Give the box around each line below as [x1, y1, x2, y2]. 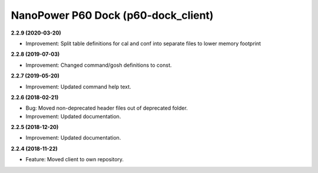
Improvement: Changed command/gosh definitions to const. [25, 62, 172, 69]
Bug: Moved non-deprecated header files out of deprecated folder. [25, 104, 188, 111]
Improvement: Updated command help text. [25, 83, 132, 90]
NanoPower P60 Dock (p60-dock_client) [11, 9, 214, 22]
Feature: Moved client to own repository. [25, 156, 124, 163]
